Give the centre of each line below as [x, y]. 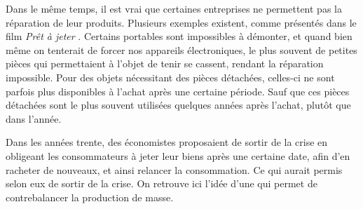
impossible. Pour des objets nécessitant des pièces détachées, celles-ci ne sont [170, 77]
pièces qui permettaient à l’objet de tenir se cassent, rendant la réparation [165, 63]
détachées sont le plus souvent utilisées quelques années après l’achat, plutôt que [178, 105]
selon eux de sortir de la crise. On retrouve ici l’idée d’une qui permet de [162, 183]
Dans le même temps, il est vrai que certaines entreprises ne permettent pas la [174, 8]
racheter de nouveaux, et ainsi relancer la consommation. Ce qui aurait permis [174, 169]
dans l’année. [34, 118]
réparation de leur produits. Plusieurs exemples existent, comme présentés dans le [181, 22]
